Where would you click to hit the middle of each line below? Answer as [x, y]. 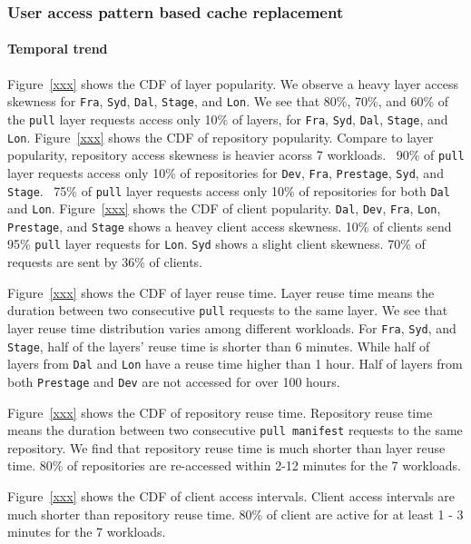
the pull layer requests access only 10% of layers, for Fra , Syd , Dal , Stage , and [228, 119]
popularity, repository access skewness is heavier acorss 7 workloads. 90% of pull [236, 155]
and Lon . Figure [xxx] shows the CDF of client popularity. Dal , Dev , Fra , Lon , [224, 208]
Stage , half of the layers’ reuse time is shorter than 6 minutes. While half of [219, 346]
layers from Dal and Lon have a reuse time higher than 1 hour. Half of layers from [235, 364]
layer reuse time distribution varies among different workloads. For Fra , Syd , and [232, 327]
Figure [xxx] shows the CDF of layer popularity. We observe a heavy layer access [233, 83]
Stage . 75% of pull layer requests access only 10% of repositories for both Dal [229, 190]
